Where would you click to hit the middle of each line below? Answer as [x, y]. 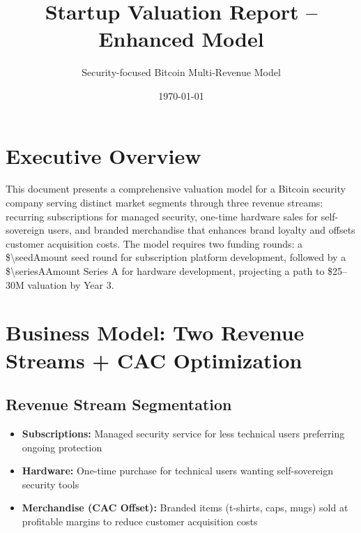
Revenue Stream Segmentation [119, 404]
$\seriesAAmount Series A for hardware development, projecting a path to [165, 271]
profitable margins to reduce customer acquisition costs [140, 521]
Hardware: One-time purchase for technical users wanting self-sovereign [177, 471]
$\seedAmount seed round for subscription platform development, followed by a [176, 257]
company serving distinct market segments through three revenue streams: [164, 203]
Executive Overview [103, 155]
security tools [51, 484]
